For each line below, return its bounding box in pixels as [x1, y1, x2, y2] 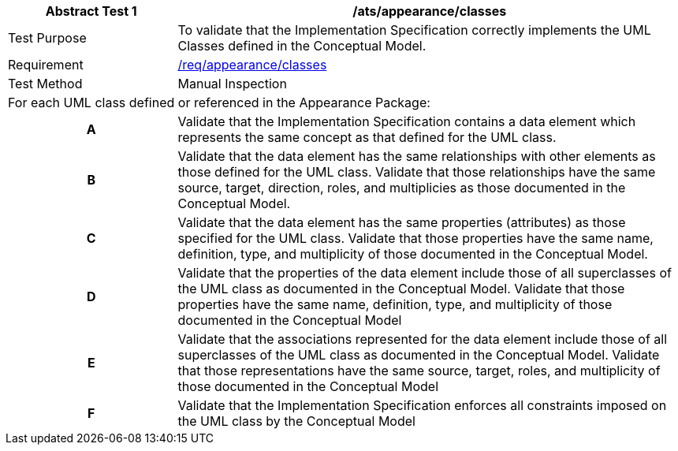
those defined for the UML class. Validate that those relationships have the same [177, 164, 656, 180]
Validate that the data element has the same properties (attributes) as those [177, 214, 626, 230]
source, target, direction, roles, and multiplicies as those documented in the [177, 180, 626, 196]
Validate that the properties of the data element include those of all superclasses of [177, 265, 672, 281]
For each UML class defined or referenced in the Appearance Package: [8, 95, 430, 110]
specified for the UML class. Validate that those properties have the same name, [177, 230, 654, 246]
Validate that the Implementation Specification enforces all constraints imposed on [177, 397, 667, 413]
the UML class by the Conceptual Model [177, 413, 415, 429]
